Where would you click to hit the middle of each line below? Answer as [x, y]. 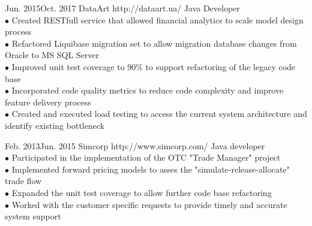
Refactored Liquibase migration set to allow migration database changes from [154, 43]
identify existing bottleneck [55, 125]
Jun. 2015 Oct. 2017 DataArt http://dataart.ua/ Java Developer [122, 8]
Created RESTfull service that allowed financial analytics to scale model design [157, 19]
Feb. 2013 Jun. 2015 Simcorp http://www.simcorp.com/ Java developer [135, 145]
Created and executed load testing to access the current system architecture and [159, 114]
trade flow [23, 181]
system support [33, 216]
